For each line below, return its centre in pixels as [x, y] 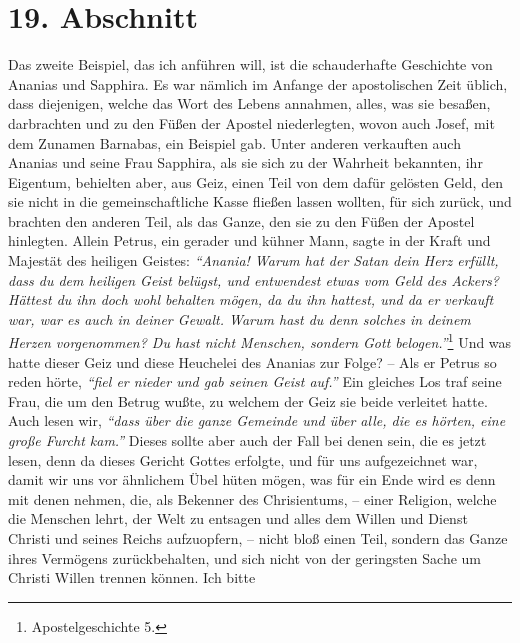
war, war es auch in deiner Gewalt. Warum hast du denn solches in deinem [239, 318]
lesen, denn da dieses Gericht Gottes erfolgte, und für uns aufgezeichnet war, [243, 459]
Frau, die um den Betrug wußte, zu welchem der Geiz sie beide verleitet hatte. [248, 400]
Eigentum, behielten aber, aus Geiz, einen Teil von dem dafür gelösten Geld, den [255, 181]
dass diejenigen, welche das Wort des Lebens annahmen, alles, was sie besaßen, [249, 103]
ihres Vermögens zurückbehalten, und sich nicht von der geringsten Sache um [245, 557]
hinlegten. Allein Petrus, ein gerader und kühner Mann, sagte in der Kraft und [249, 240]
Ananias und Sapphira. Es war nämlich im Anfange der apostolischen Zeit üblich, [258, 83]
